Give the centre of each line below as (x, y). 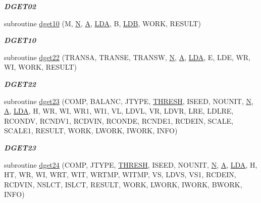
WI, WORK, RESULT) (40, 67)
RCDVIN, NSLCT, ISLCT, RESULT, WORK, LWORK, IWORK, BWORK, (123, 184)
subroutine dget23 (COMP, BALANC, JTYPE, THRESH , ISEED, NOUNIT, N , (129, 101)
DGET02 (20, 6)
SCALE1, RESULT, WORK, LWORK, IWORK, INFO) (91, 131)
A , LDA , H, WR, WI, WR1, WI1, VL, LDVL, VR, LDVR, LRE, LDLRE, (119, 111)
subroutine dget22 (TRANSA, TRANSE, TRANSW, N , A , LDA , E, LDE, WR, (127, 57)
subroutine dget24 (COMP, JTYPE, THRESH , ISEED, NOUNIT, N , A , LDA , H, (131, 164)
